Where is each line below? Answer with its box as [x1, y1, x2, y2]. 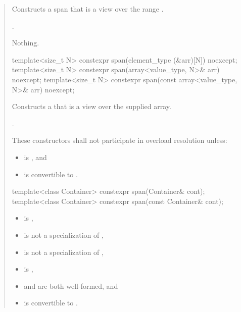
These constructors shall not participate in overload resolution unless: [12, 135, 227, 145]
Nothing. [12, 37, 39, 48]
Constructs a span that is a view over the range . [12, 4, 164, 14]
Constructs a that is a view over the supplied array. [12, 101, 171, 112]
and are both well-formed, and [24, 280, 118, 291]
